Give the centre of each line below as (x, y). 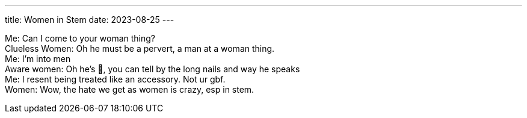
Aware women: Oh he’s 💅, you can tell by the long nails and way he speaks (153, 69)
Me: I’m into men (38, 59)
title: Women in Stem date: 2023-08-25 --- (90, 20)
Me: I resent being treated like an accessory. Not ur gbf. (115, 79)
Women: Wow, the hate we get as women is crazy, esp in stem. (130, 89)
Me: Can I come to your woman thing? (80, 38)
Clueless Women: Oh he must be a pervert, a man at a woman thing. (140, 48)
